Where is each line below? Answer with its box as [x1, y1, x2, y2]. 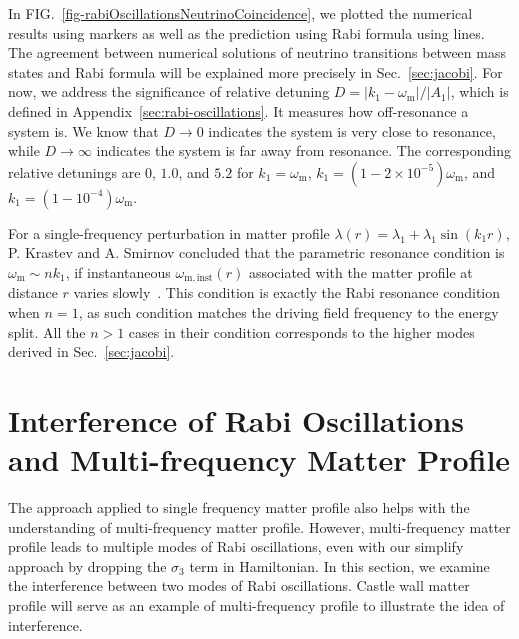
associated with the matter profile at [248, 261, 473, 282]
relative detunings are [8, 161, 141, 182]
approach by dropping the [8, 555, 167, 576]
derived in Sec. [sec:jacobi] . [8, 341, 175, 362]
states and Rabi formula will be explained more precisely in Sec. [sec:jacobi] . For [8, 61, 503, 82]
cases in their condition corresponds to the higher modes [128, 321, 475, 342]
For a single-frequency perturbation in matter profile [8, 222, 330, 243]
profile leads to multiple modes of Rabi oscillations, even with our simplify [8, 536, 464, 557]
